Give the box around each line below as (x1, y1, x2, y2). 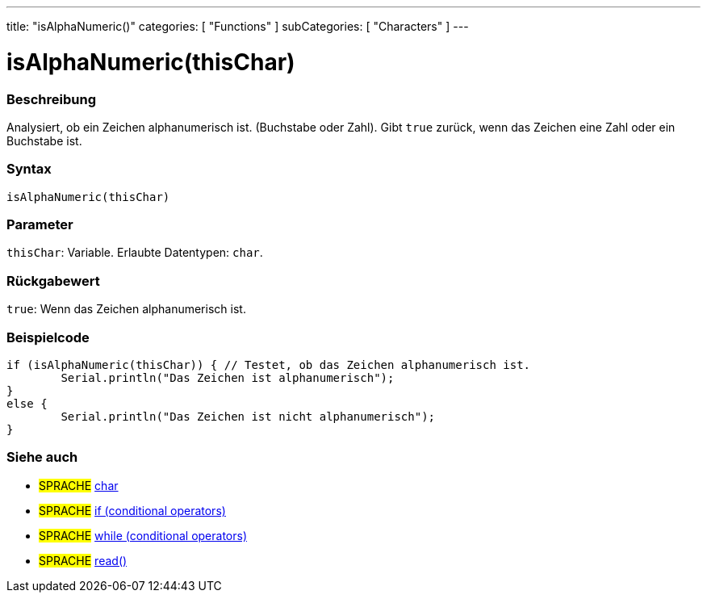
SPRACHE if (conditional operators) (39, 503, 226, 517)
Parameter (6, 216, 73, 232)
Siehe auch (6, 449, 78, 466)
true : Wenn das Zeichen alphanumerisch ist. (6, 302, 246, 316)
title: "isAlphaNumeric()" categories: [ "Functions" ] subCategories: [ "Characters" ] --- (6, 19, 469, 33)
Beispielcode (6, 329, 90, 346)
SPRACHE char (39, 478, 119, 492)
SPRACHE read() (39, 553, 128, 568)
